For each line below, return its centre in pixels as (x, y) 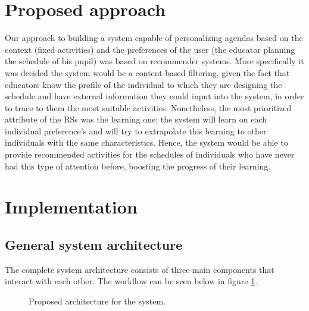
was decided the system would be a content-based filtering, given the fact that (147, 72)
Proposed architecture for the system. (97, 301)
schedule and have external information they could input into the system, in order (154, 96)
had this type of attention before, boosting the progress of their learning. (138, 166)
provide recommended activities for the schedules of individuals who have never (150, 154)
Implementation (71, 207)
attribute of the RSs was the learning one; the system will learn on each (136, 119)
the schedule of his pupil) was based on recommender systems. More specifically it (154, 61)
